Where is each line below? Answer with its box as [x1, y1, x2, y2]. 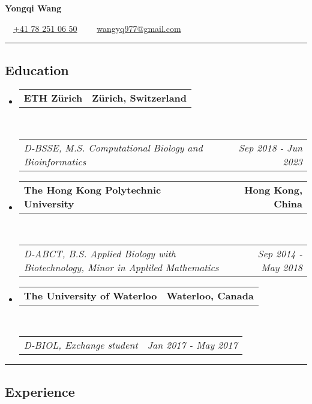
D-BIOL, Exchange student [23, 338, 138, 352]
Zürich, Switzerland [92, 91, 187, 105]
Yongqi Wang [5, 2, 62, 14]
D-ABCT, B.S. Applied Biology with [23, 246, 176, 260]
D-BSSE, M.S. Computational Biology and [23, 140, 203, 155]
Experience [5, 382, 75, 400]
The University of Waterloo [23, 288, 157, 302]
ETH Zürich [23, 91, 83, 105]
